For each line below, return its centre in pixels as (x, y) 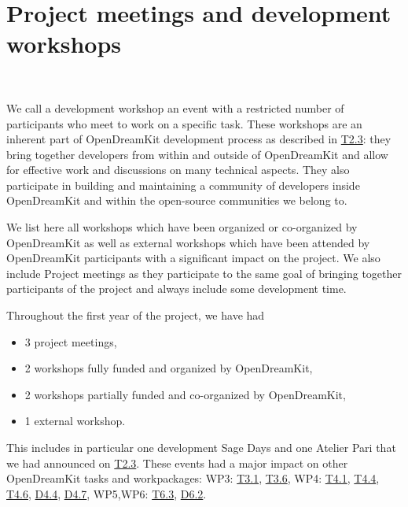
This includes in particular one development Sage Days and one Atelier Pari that (201, 447)
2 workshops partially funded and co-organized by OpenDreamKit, (185, 394)
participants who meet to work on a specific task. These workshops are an (184, 123)
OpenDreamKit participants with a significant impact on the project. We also (193, 258)
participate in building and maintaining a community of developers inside (183, 185)
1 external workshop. (75, 421)
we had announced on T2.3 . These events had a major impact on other (177, 463)
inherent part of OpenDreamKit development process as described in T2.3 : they (199, 139)
